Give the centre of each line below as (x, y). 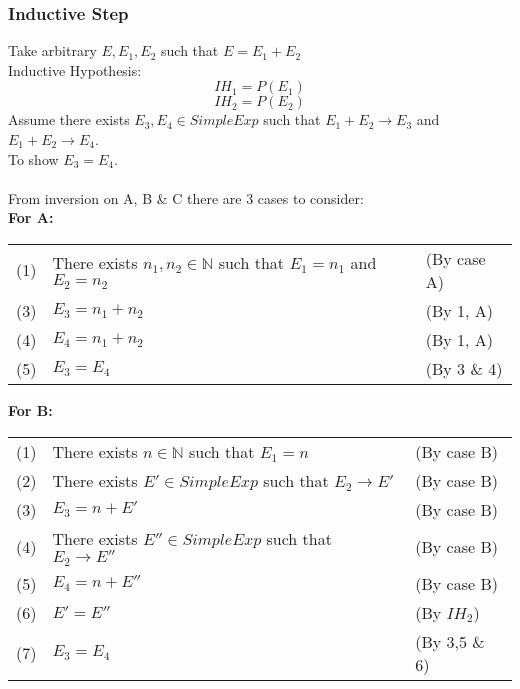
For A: (31, 217)
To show (33, 158)
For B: (30, 409)
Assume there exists (69, 119)
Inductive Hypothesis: (75, 69)
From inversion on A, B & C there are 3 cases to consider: (186, 197)
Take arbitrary (52, 50)
